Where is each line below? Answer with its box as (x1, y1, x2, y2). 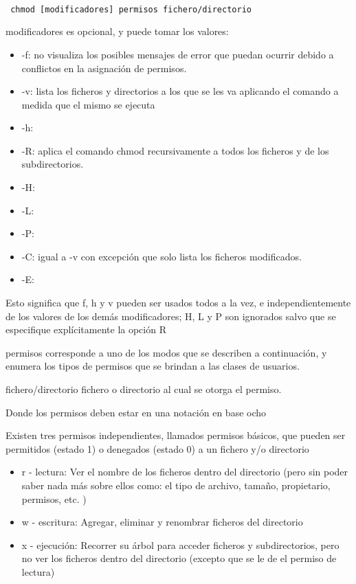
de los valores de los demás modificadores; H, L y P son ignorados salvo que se (5, 308, 336, 323)
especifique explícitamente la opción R (5, 322, 166, 337)
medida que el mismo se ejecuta (21, 97, 155, 111)
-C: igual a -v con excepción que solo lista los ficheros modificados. (21, 249, 302, 263)
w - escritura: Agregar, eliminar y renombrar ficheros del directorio (21, 515, 303, 529)
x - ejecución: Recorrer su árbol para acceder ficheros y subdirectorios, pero (21, 537, 340, 552)
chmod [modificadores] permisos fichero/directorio (10, 4, 252, 14)
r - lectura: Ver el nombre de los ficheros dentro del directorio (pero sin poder (21, 464, 348, 479)
